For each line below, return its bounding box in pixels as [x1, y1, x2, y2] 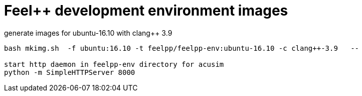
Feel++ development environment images [4, 2, 288, 19]
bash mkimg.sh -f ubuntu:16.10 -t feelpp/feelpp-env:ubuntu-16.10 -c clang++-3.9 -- [4, 44, 359, 52]
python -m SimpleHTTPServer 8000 [4, 68, 135, 76]
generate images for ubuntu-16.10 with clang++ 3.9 [4, 28, 172, 37]
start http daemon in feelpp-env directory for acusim [4, 60, 224, 68]
